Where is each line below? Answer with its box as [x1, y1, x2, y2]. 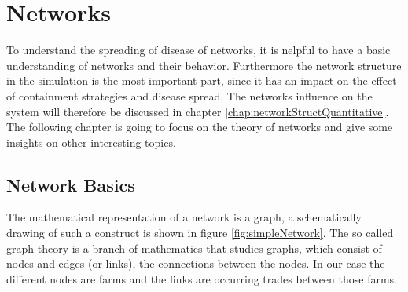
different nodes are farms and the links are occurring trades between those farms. [6, 270, 397, 287]
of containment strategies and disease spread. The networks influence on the [6, 87, 373, 104]
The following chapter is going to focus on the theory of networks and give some [6, 119, 393, 135]
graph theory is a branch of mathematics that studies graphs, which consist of [6, 239, 382, 256]
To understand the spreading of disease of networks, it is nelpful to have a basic [6, 42, 391, 58]
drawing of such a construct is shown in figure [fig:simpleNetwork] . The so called [6, 224, 394, 241]
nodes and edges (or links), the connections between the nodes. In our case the [6, 255, 385, 272]
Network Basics [6, 172, 135, 196]
